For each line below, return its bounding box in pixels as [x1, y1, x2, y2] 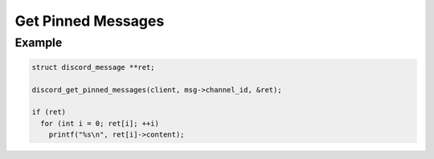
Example [14, 35, 63, 50]
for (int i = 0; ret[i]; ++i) [40, 119, 160, 128]
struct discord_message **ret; [31, 63, 156, 71]
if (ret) [31, 108, 67, 116]
